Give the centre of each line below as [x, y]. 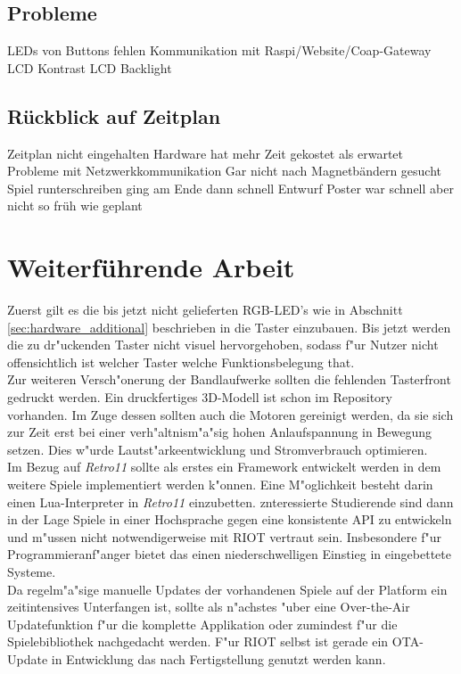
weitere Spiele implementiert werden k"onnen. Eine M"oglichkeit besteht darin [220, 485]
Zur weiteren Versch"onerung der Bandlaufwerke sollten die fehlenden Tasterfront [229, 379]
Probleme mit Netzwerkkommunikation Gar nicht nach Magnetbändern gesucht [225, 171]
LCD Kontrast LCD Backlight [90, 67]
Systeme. [32, 571]
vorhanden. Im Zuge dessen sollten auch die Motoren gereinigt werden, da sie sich [230, 414]
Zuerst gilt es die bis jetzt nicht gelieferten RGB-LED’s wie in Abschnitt [205, 310]
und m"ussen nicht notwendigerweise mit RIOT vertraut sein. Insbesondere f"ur [224, 536]
